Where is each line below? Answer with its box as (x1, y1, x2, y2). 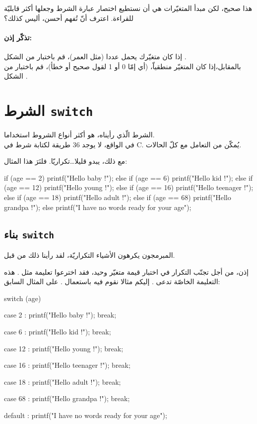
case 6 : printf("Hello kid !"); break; (4, 326, 111, 336)
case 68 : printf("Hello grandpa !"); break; (4, 393, 130, 404)
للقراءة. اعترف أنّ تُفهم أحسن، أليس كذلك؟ (4, 12, 133, 23)
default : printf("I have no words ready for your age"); (4, 410, 167, 420)
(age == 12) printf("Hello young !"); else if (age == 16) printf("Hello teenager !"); (4, 182, 254, 193)
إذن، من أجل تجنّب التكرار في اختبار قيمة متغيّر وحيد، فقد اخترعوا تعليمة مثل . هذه (4, 266, 249, 277)
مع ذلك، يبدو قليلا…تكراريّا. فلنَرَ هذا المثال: (4, 156, 128, 166)
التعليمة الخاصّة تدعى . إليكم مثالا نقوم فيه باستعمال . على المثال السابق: (4, 276, 220, 287)
